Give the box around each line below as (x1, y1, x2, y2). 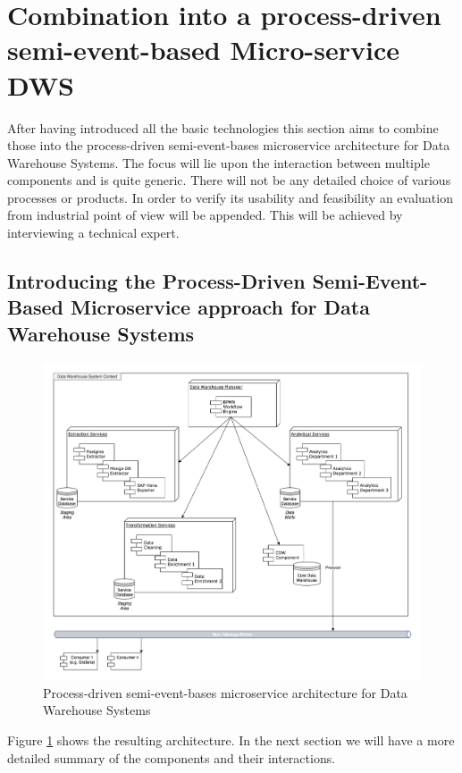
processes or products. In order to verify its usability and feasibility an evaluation (7, 188, 453, 206)
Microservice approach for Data (70, 293, 370, 321)
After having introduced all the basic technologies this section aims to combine (7, 118, 439, 137)
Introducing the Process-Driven (7, 267, 306, 295)
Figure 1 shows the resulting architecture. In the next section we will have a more (7, 731, 455, 750)
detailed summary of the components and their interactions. (7, 748, 336, 767)
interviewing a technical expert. (7, 223, 180, 242)
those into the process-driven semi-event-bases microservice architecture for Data (7, 136, 450, 155)
